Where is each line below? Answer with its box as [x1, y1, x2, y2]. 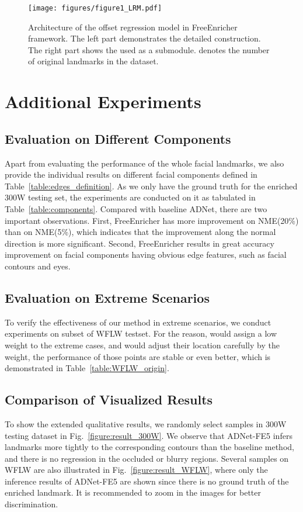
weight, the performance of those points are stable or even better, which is [5, 350, 271, 362]
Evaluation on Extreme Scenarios [5, 288, 210, 306]
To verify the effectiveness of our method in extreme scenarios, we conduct [5, 316, 271, 328]
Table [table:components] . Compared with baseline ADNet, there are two [5, 202, 267, 215]
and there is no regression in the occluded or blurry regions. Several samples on [5, 452, 289, 464]
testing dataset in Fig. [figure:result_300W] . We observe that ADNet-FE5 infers [5, 429, 292, 441]
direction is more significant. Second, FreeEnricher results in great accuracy [5, 237, 274, 249]
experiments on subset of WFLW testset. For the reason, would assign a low [5, 327, 277, 340]
